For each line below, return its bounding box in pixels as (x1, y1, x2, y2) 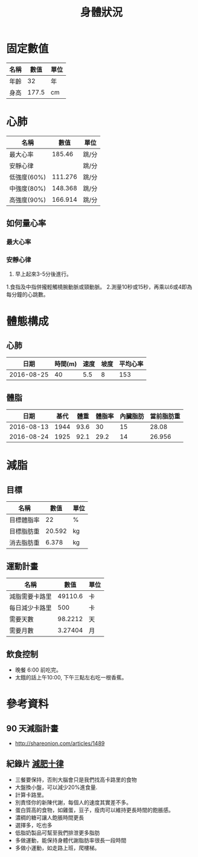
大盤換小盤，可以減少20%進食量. (14, 783, 98, 791)
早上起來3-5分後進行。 (14, 270, 72, 278)
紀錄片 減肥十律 (6, 759, 64, 769)
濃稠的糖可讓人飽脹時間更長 (14, 813, 85, 821)
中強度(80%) (9, 184, 46, 193)
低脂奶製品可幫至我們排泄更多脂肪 (14, 829, 100, 836)
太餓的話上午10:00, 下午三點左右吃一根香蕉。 (14, 673, 127, 681)
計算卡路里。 (14, 791, 47, 798)
